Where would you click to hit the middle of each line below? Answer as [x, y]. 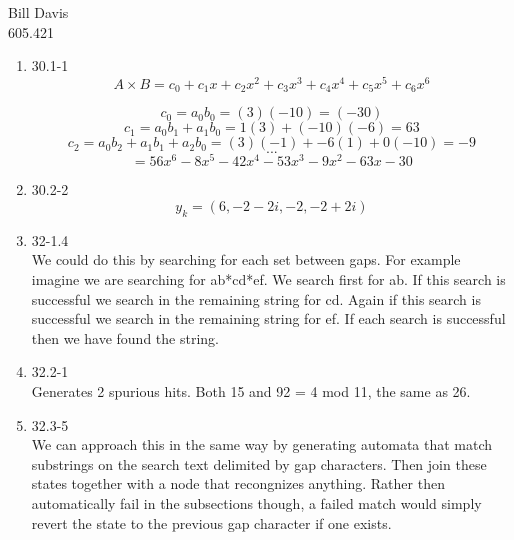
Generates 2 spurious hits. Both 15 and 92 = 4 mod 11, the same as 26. [251, 390]
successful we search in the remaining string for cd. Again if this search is [256, 298]
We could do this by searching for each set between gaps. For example [246, 259]
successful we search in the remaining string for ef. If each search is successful [268, 318]
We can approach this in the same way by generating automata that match [262, 444]
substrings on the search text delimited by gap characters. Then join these [259, 463]
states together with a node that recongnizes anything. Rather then [238, 483]
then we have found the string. [125, 337]
